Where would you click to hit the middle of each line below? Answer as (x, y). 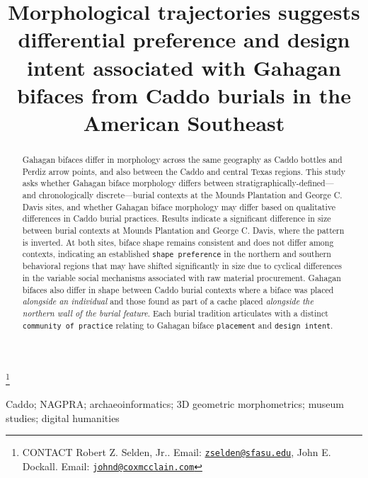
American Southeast (184, 122)
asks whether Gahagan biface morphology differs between (128, 183)
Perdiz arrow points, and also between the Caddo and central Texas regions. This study (184, 171)
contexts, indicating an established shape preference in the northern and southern (177, 254)
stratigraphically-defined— (285, 183)
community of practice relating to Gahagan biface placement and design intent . (178, 325)
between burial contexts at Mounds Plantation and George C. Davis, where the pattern (183, 230)
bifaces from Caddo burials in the (184, 95)
